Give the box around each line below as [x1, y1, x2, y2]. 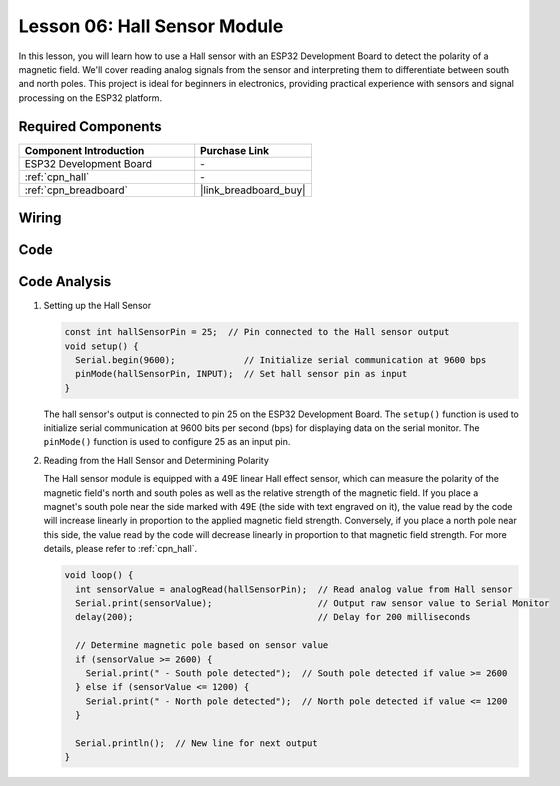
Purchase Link [200, 143, 270, 157]
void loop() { [64, 570, 134, 581]
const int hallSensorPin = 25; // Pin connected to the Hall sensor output [64, 326, 450, 338]
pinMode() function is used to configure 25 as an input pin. [43, 436, 291, 448]
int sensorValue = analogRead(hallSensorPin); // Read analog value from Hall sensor [75, 583, 514, 595]
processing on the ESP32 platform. [18, 91, 163, 104]
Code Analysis [18, 273, 112, 290]
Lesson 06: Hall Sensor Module [18, 15, 284, 37]
